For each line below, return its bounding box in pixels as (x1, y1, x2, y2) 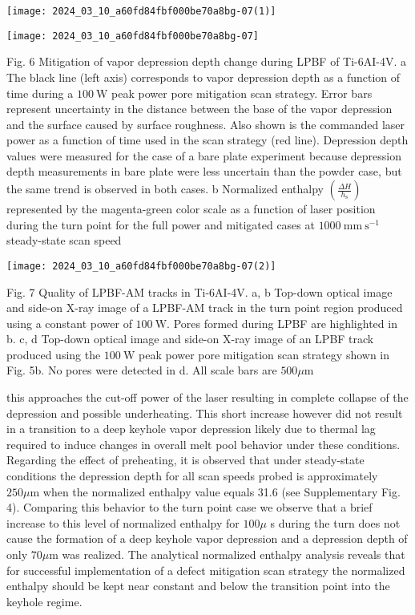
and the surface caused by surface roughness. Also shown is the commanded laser (6, 115, 405, 132)
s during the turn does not (270, 514, 401, 531)
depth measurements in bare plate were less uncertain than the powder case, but (6, 163, 402, 180)
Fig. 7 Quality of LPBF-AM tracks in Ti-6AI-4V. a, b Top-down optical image (6, 283, 393, 300)
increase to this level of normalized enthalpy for (6, 514, 240, 531)
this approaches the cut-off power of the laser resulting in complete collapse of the (6, 389, 409, 406)
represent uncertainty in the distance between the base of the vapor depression (6, 100, 393, 117)
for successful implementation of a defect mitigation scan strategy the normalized (6, 561, 405, 578)
